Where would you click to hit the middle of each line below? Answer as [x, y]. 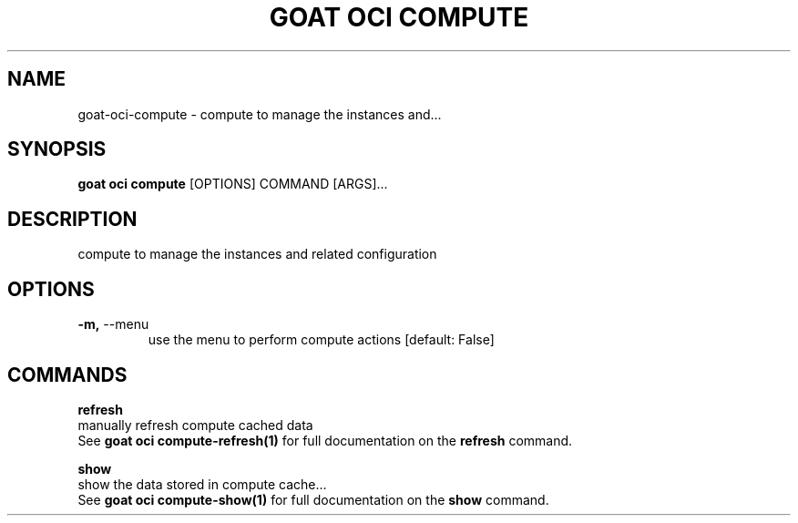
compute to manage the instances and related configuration [257, 254]
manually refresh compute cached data [195, 425]
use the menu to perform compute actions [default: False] [321, 340]
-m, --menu [113, 324]
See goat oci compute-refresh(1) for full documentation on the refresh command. [325, 440]
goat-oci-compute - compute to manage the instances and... [260, 114]
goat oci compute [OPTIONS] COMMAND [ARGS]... [233, 184]
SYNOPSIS [57, 149]
